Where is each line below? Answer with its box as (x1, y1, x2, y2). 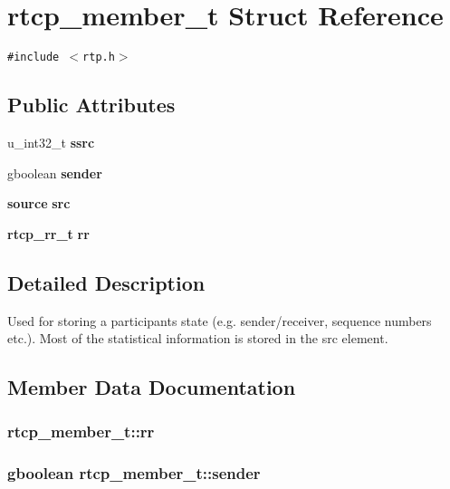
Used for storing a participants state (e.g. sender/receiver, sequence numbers (7, 311, 432, 330)
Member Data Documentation (7, 373, 296, 401)
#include (7, 51, 60, 64)
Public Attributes (7, 91, 176, 119)
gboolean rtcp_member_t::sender (7, 462, 261, 484)
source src (7, 194, 71, 213)
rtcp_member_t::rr (7, 420, 155, 443)
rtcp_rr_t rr (7, 224, 90, 243)
